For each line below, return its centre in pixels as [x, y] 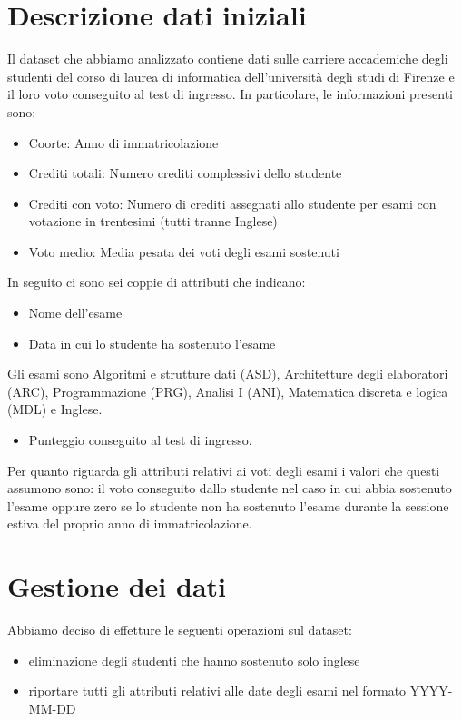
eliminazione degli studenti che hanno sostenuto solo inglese [194, 660]
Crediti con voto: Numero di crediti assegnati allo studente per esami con [232, 203]
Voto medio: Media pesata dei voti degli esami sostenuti [184, 251]
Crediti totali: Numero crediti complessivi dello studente [185, 173]
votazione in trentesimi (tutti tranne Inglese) [153, 221]
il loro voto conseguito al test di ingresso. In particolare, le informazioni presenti [231, 94]
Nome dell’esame [75, 313]
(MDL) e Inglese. [55, 409]
